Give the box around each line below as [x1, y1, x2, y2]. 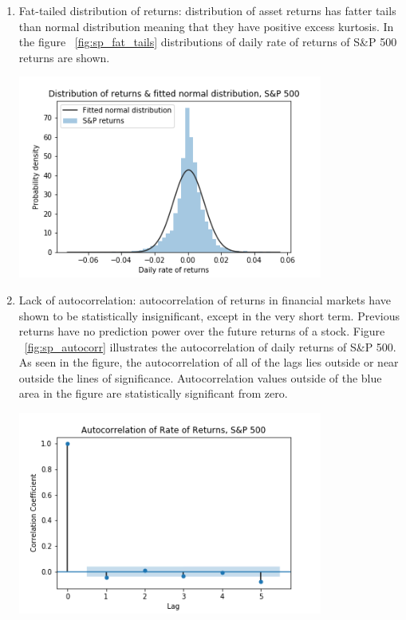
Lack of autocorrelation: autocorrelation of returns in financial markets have [18, 291, 391, 308]
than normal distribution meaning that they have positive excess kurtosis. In [18, 18, 394, 34]
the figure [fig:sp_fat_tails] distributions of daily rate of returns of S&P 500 [18, 33, 397, 50]
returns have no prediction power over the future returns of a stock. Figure [18, 323, 385, 339]
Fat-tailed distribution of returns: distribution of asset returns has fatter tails [18, 2, 396, 18]
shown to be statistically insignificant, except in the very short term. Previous [18, 307, 400, 324]
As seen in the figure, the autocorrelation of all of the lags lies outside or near [18, 354, 399, 371]
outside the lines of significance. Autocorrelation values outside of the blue [18, 369, 382, 386]
